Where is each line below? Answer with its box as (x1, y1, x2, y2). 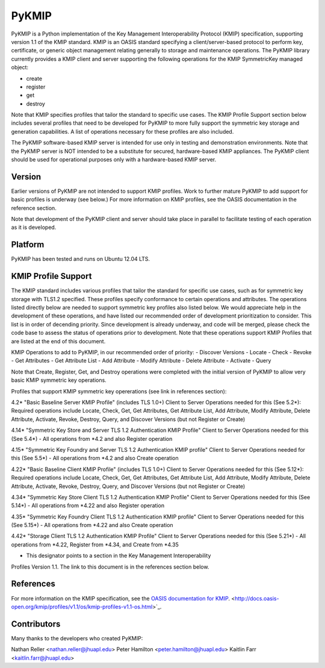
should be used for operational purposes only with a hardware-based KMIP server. (11, 156, 217, 163)
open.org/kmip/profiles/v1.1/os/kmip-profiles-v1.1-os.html (11, 603, 153, 610)
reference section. (11, 204, 57, 211)
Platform (11, 240, 45, 250)
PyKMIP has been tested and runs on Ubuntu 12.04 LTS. (11, 255, 150, 263)
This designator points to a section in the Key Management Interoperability (26, 552, 211, 560)
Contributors (11, 619, 61, 629)
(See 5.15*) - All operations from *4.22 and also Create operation (11, 522, 174, 529)
